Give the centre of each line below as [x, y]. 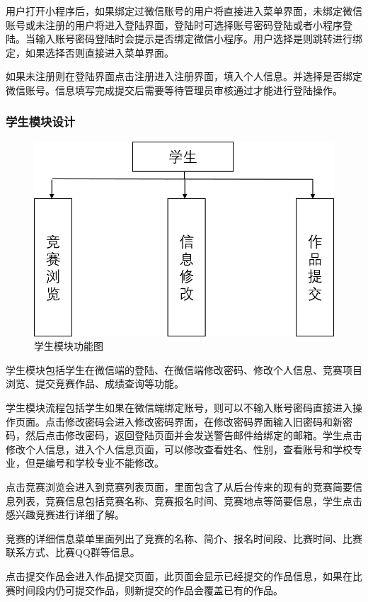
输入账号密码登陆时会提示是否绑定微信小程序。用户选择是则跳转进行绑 [199, 39]
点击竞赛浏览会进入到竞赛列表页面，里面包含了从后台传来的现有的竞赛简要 [179, 486]
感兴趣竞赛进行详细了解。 [65, 515]
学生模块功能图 [69, 346]
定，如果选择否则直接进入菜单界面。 [90, 52]
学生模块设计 [41, 121]
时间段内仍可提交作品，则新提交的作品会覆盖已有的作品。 [149, 590]
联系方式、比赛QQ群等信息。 [73, 552]
